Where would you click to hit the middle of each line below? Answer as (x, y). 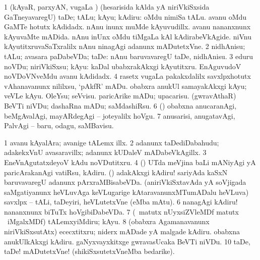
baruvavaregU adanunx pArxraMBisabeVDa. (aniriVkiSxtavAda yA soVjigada (125, 182)
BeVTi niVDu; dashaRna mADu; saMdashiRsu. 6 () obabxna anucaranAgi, (120, 105)
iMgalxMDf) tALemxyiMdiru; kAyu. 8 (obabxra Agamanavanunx (108, 221)
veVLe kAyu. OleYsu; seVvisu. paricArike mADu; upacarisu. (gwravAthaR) (120, 96)
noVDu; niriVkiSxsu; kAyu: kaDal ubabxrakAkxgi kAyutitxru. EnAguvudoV (123, 66)
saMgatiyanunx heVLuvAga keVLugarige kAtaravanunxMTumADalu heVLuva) (126, 192)
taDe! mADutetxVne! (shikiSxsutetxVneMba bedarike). (89, 251)
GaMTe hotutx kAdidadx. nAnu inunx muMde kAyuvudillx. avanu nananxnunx (127, 27)
